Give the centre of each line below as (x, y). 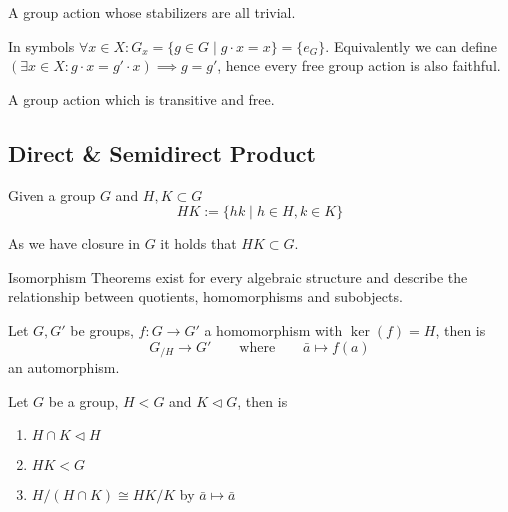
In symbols (41, 45)
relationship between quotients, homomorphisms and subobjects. (205, 296)
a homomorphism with (273, 329)
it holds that (198, 243)
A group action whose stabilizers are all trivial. (152, 12)
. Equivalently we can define (411, 45)
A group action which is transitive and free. (141, 98)
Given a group (52, 194)
